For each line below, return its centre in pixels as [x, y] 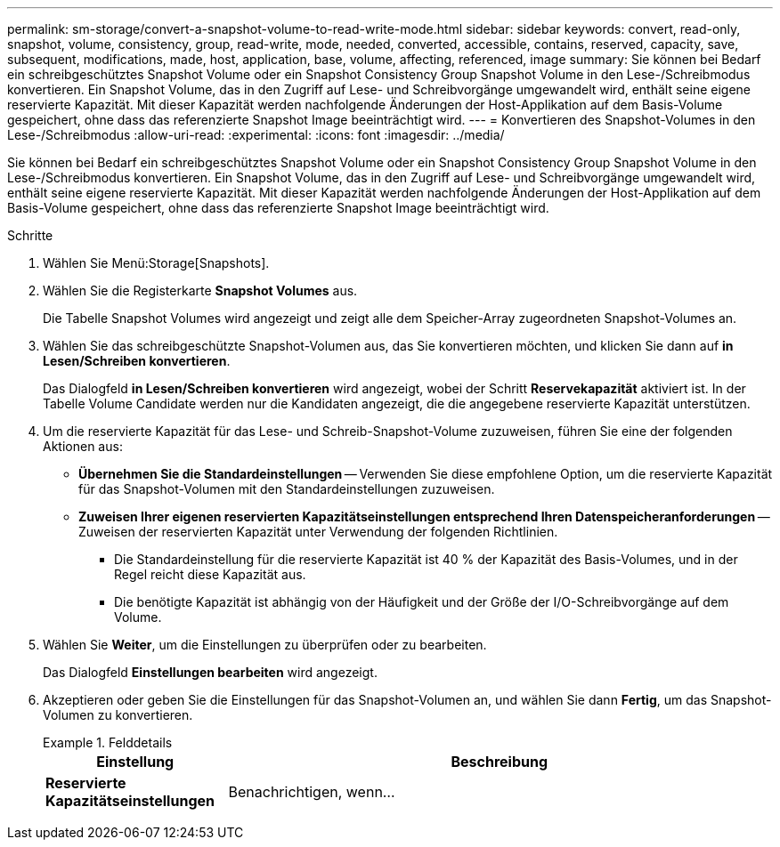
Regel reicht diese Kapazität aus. [210, 574]
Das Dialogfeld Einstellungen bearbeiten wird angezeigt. [210, 672]
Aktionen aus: [83, 446]
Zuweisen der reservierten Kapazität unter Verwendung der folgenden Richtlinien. [318, 532]
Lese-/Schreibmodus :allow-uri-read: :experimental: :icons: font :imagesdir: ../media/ [256, 135]
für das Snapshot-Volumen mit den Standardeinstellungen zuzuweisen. [287, 489]
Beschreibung [500, 762]
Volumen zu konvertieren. [118, 715]
